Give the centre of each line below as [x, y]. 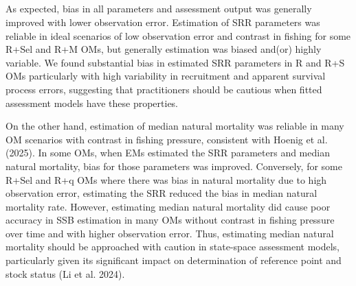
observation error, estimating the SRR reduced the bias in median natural [162, 193]
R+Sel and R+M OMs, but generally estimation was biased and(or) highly [164, 49]
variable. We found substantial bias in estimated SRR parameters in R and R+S [175, 62]
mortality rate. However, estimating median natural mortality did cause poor [168, 206]
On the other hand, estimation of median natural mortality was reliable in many [175, 126]
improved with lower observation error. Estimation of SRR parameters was [163, 22]
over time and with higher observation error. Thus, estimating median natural [170, 233]
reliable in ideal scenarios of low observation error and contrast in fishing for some [178, 35]
